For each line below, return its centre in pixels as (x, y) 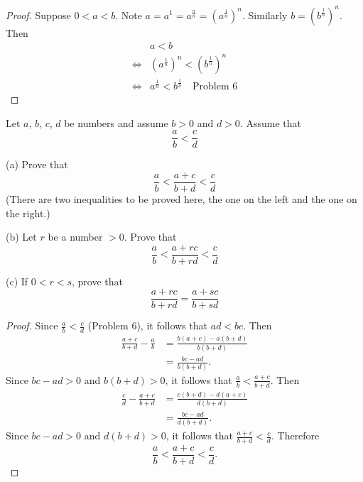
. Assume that (270, 122)
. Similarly (265, 15)
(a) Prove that (37, 164)
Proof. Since (32, 325)
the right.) (28, 213)
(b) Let (21, 237)
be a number (75, 237)
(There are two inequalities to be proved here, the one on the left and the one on (181, 198)
